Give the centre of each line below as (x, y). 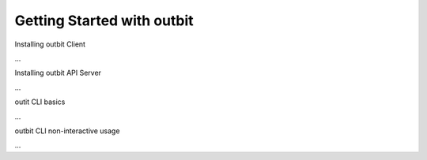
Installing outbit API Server (58, 73)
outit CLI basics (40, 102)
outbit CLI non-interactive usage (67, 131)
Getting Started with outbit (104, 20)
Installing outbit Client (50, 44)
